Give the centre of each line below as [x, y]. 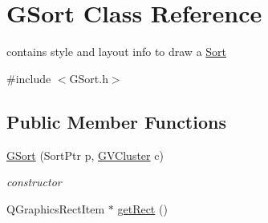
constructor [34, 182]
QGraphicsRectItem [56, 208]
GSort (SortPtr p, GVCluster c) [85, 155]
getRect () [142, 208]
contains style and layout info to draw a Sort [117, 52]
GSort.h [89, 78]
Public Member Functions [116, 121]
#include [29, 78]
